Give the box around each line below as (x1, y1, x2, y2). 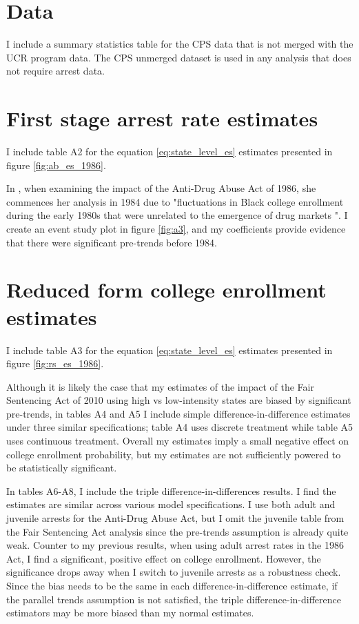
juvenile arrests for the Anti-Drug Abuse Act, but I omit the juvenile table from (6, 511, 345, 525)
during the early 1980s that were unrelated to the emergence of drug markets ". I (6, 208, 348, 222)
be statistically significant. (6, 460, 117, 475)
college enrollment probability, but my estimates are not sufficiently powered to (6, 447, 341, 461)
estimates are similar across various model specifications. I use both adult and (6, 497, 336, 511)
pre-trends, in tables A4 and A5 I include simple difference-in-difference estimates (6, 406, 351, 420)
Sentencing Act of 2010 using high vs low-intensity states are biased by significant (6, 393, 351, 407)
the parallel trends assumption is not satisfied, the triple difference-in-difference (6, 592, 341, 606)
